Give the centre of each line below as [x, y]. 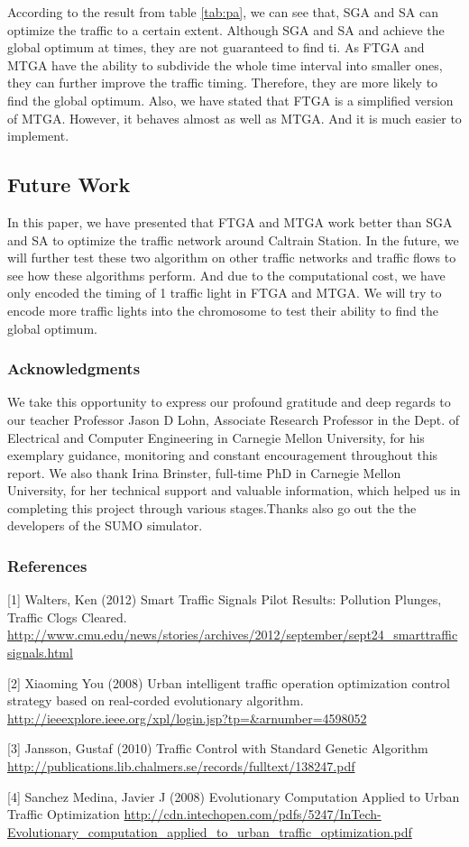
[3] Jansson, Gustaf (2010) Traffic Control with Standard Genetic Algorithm [218, 748]
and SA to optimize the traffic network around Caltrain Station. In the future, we [233, 239]
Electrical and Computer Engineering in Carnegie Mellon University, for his [216, 437]
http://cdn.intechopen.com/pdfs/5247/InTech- [253, 814]
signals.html [40, 653]
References [47, 566]
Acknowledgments [74, 368]
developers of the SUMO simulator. [105, 525]
